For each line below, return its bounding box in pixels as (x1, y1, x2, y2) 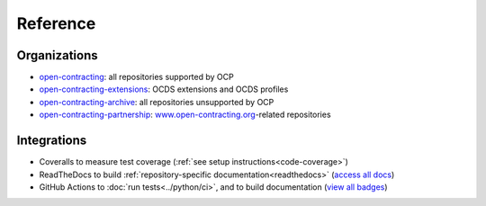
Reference (16, 13, 96, 33)
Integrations (16, 133, 87, 148)
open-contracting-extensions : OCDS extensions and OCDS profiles (39, 84, 289, 94)
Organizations (16, 48, 98, 63)
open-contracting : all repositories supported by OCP (39, 72, 234, 83)
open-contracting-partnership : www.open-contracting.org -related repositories (39, 109, 332, 121)
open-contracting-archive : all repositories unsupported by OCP (39, 96, 274, 107)
